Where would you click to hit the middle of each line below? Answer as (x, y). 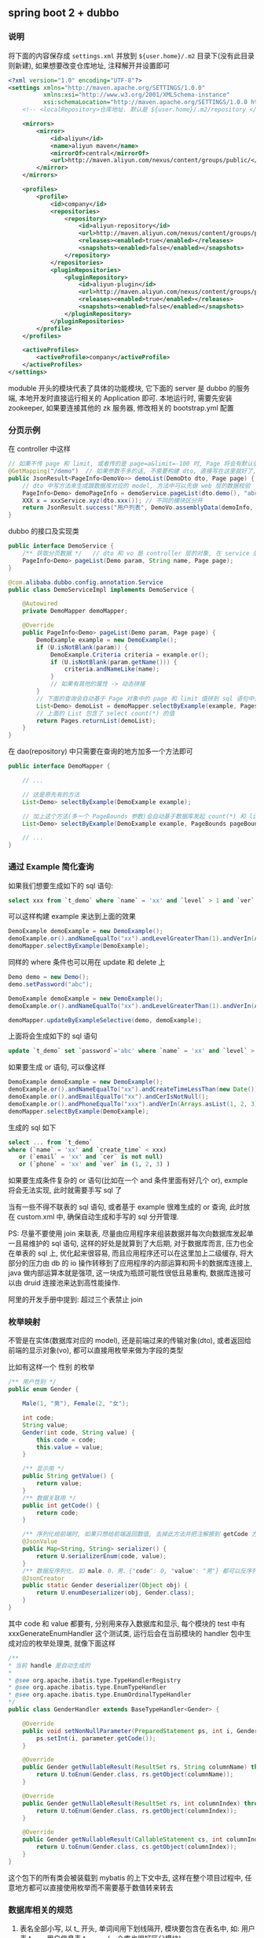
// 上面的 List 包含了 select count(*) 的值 (106, 713)
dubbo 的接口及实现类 (44, 531)
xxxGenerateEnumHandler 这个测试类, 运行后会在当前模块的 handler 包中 (126, 1633)
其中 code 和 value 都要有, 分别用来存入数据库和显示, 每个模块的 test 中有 (127, 1624)
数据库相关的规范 (40, 1910)
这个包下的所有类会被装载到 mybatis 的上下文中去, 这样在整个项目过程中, (126, 1877)
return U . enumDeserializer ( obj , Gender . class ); (115, 1593)
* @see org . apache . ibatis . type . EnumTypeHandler (88, 1687)
